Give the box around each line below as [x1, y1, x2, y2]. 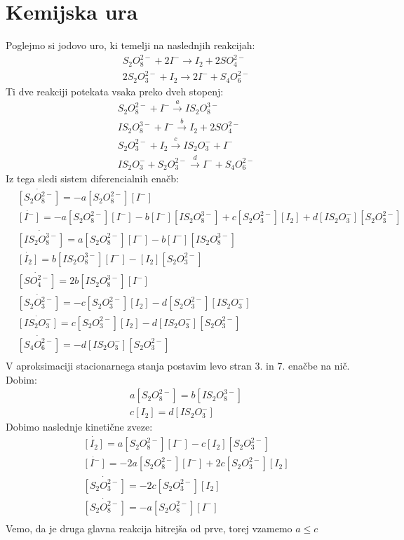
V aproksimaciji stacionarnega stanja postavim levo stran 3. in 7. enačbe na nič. [6, 358, 350, 373]
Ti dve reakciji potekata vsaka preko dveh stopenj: [6, 83, 224, 98]
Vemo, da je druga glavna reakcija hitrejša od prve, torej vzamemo [6, 520, 292, 535]
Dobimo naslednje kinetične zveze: [6, 419, 153, 434]
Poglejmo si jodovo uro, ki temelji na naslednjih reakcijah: [6, 38, 255, 53]
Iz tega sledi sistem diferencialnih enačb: [6, 171, 179, 186]
